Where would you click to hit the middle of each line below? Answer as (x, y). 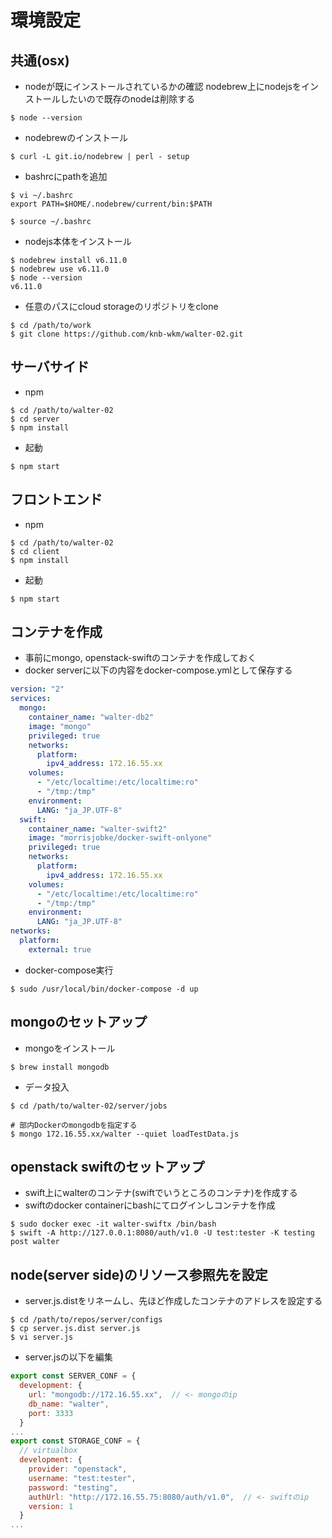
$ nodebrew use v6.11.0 (60, 269)
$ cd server (35, 419)
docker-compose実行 (69, 970)
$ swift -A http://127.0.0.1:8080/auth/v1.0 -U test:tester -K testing (162, 1233)
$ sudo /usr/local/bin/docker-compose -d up (104, 989)
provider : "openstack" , (78, 1469)
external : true (60, 949)
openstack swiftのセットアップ (107, 1167)
